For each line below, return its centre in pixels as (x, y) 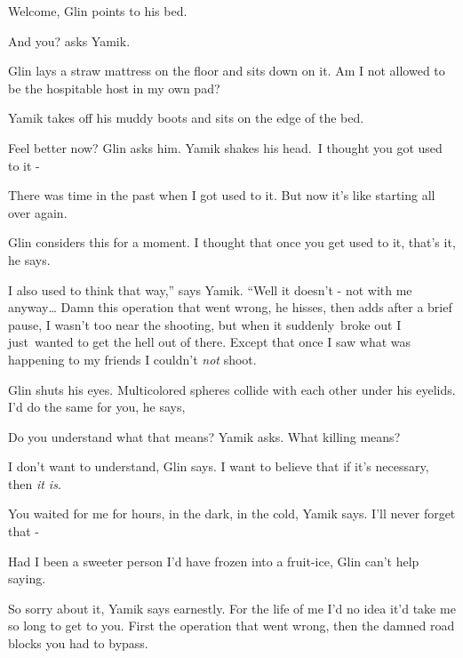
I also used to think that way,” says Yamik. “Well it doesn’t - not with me (210, 289)
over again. (38, 212)
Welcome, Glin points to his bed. (98, 11)
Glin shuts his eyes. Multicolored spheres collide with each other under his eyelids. (232, 389)
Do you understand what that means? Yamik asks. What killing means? (204, 436)
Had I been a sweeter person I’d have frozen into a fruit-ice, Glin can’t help (214, 561)
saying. (27, 578)
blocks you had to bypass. (78, 643)
